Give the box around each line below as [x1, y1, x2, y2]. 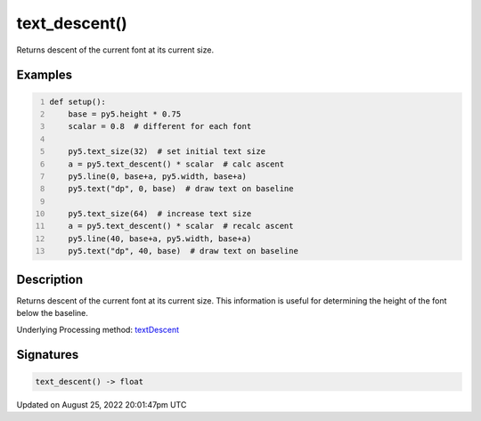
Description [16, 271, 84, 287]
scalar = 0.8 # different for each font [68, 121, 252, 132]
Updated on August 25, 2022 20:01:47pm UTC [16, 399, 187, 409]
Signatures [16, 347, 79, 362]
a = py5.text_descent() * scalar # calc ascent [68, 158, 285, 169]
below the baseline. [16, 308, 88, 319]
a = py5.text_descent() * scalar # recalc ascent [68, 221, 294, 231]
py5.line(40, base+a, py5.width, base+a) [68, 233, 252, 244]
